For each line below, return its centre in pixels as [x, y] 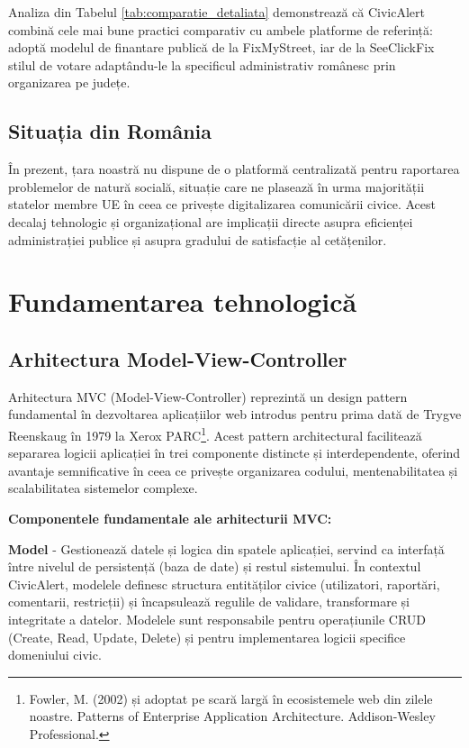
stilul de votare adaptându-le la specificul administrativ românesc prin [202, 64]
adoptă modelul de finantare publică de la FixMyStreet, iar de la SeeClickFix [221, 47]
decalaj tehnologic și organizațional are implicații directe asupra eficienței [211, 221]
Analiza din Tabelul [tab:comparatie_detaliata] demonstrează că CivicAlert [217, 12]
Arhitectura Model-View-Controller [178, 358]
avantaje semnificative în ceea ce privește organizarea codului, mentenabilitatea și [233, 470]
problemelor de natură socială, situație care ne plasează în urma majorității [216, 186]
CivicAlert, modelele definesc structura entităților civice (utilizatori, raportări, [224, 584]
